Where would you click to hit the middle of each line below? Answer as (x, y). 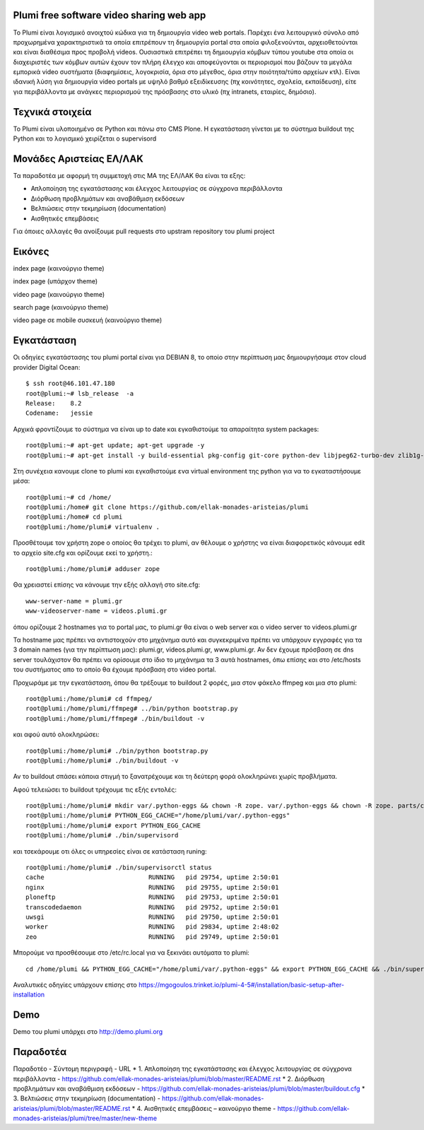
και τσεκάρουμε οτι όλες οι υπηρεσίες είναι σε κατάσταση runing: (110, 851)
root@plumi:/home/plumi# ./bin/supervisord (102, 835)
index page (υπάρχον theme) (55, 281)
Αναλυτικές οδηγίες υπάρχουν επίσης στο (75, 984)
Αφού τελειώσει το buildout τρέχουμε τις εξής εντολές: (95, 789)
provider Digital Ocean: (47, 367)
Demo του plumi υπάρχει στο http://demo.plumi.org (88, 1032)
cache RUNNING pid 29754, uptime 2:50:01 (152, 877)
